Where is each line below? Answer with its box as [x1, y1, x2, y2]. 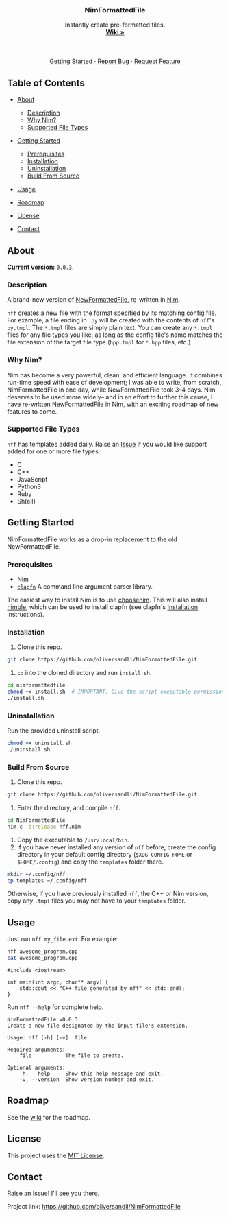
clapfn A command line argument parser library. [16, 582, 153, 591]
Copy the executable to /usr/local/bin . [16, 836, 129, 844]
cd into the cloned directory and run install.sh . [16, 669, 152, 677]
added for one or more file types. [7, 447, 101, 456]
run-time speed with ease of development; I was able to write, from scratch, [7, 378, 222, 386]
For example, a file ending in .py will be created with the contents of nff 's [7, 316, 215, 324]
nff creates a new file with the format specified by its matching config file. [7, 309, 217, 317]
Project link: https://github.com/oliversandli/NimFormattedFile [7, 1203, 181, 1211]
